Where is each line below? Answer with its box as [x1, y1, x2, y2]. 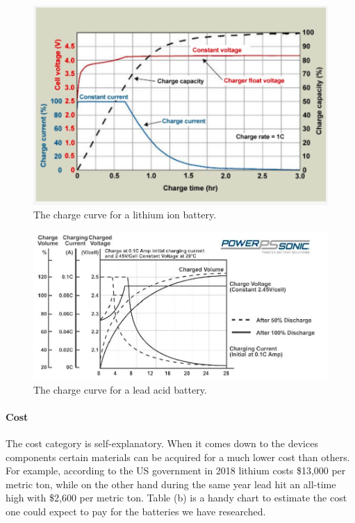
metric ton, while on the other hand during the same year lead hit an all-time [6, 476, 336, 491]
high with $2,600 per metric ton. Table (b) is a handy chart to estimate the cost [6, 490, 347, 505]
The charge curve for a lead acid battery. [33, 382, 207, 396]
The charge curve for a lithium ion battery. [33, 207, 217, 222]
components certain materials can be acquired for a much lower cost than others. [6, 449, 350, 464]
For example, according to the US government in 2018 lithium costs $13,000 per [6, 463, 346, 478]
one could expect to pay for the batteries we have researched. [6, 504, 266, 518]
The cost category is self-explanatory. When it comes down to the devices [6, 435, 318, 450]
